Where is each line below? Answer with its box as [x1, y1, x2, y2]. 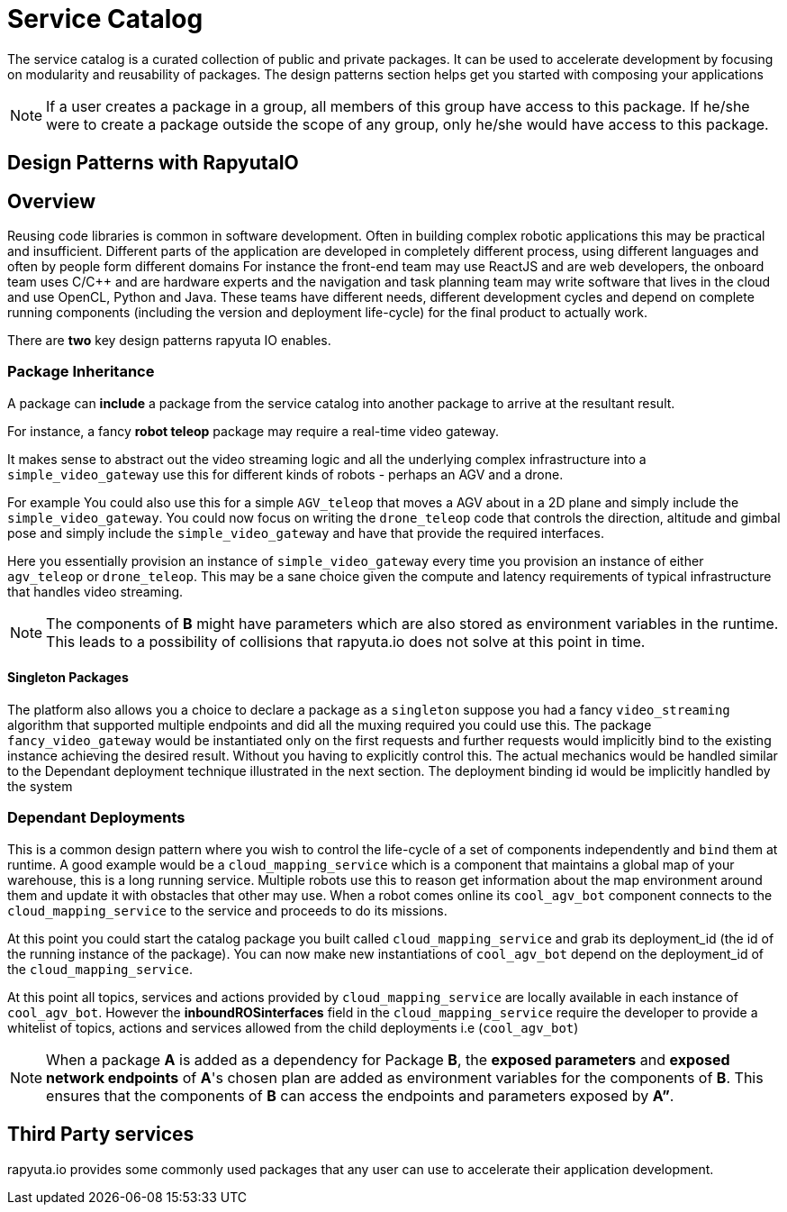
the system [7, 778, 73, 794]
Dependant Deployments [7, 808, 185, 827]
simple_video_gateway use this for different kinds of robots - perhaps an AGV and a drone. [7, 466, 564, 482]
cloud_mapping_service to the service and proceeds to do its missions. [7, 902, 448, 918]
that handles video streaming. [7, 583, 184, 599]
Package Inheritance [7, 362, 155, 381]
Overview [7, 189, 96, 213]
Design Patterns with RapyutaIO [7, 151, 299, 175]
